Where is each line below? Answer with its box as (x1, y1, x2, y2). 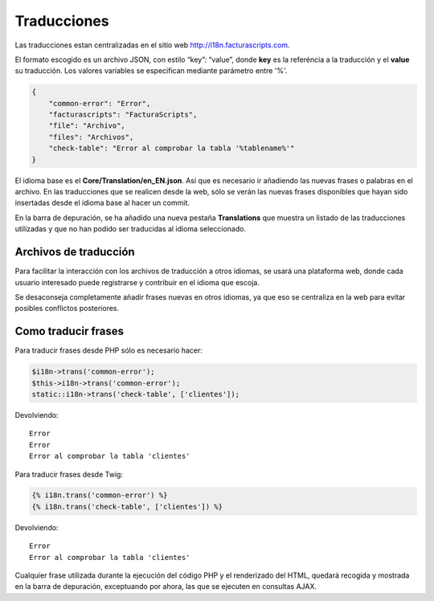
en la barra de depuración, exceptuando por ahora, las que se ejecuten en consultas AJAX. (14, 582, 317, 591)
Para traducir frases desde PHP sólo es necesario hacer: (14, 345, 203, 355)
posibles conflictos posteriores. (14, 304, 120, 313)
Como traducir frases (14, 325, 125, 338)
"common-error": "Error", (48, 99, 151, 108)
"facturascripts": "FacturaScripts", (48, 110, 198, 120)
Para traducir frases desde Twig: (14, 469, 124, 479)
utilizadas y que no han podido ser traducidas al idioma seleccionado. (14, 224, 247, 234)
